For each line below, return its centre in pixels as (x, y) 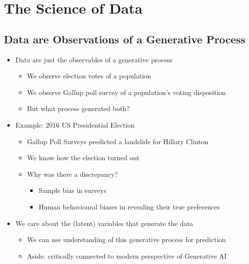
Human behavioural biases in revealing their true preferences (129, 206)
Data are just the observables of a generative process (94, 59)
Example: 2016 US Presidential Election (75, 124)
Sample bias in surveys (73, 190)
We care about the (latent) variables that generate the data (104, 223)
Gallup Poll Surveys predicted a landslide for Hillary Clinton (118, 141)
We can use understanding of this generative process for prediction (126, 239)
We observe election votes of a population (89, 76)
